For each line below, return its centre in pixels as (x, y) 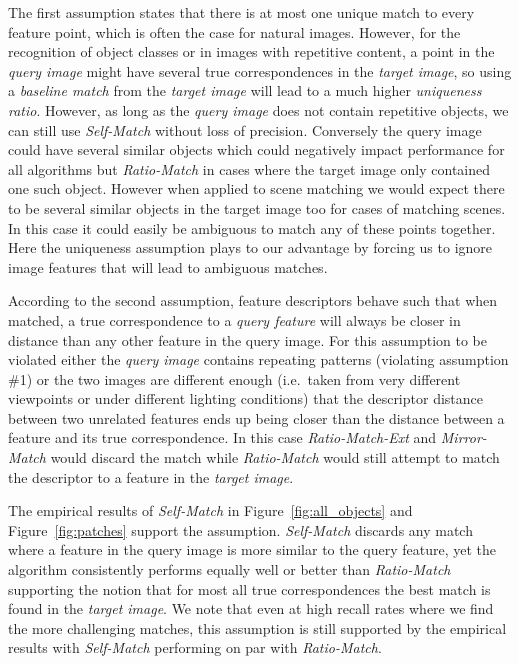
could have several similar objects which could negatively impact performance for (256, 149)
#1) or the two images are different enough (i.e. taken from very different (234, 378)
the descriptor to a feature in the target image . (151, 476)
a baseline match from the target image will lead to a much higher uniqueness (245, 90)
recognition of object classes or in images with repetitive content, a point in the (251, 51)
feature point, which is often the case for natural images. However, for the (234, 31)
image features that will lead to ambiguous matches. (168, 266)
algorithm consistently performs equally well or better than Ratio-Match (229, 569)
